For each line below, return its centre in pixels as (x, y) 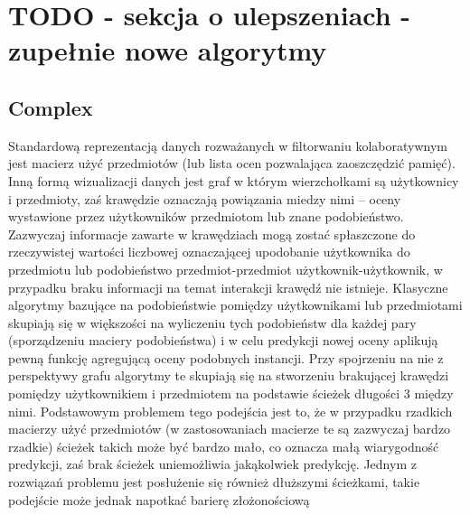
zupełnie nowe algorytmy (168, 50)
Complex (51, 107)
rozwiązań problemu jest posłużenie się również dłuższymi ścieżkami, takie (214, 482)
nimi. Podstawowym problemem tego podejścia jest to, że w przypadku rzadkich (230, 411)
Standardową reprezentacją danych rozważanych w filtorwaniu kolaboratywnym (228, 145)
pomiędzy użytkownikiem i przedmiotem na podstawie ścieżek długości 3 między (231, 393)
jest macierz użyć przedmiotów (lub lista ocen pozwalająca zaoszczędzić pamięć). (232, 163)
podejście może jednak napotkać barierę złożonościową (159, 499)
